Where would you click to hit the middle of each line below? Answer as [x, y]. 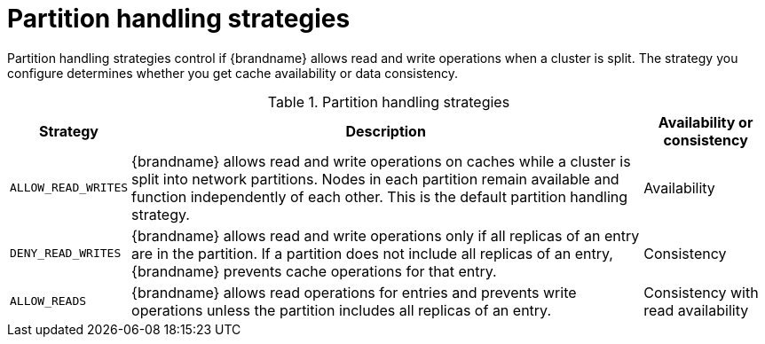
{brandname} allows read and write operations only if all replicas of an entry [386, 235]
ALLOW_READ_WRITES [69, 188]
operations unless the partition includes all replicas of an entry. [342, 310]
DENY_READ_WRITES [66, 254]
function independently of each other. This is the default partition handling [380, 196]
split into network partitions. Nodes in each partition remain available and [375, 179]
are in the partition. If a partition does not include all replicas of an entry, [372, 253]
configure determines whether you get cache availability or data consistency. [233, 73]
